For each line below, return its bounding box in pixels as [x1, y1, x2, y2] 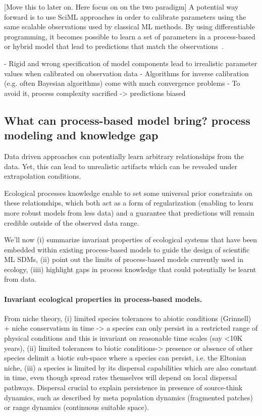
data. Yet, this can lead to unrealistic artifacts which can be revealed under [4, 161, 237, 171]
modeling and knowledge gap [4, 127, 159, 143]
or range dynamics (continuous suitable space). [4, 402, 149, 412]
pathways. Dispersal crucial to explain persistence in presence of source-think [4, 382, 243, 393]
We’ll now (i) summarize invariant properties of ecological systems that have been [4, 234, 257, 245]
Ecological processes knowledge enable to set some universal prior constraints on [4, 187, 252, 198]
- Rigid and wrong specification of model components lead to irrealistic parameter [4, 58, 257, 68]
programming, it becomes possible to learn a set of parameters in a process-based [4, 31, 255, 41]
